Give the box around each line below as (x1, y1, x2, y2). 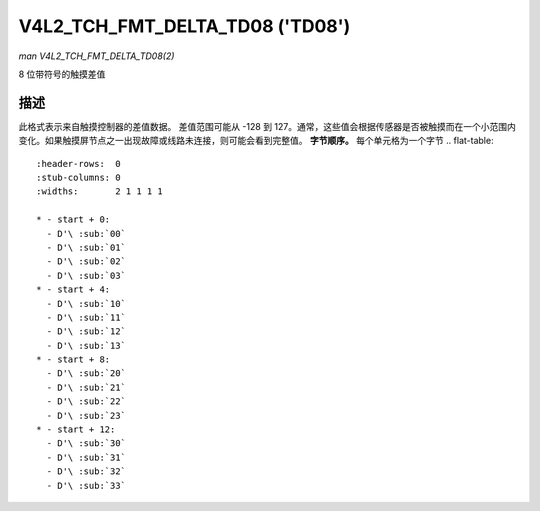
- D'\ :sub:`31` (46, 451, 127, 463)
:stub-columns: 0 (36, 172, 121, 184)
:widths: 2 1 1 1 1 (36, 186, 164, 197)
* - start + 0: (36, 214, 111, 225)
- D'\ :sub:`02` (46, 256, 127, 267)
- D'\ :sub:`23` (46, 410, 127, 421)
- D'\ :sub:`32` (46, 466, 127, 477)
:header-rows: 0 (36, 158, 121, 169)
